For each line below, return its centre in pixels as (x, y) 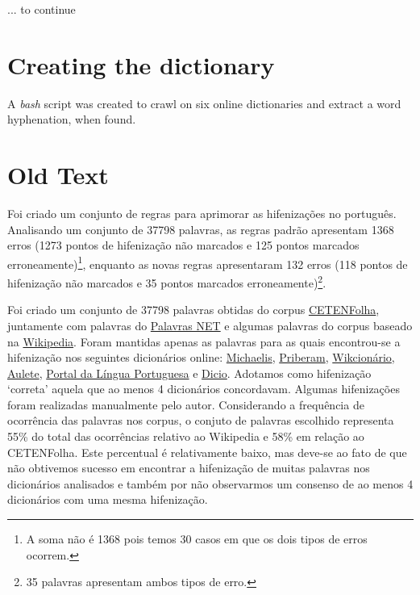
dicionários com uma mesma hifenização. (108, 499)
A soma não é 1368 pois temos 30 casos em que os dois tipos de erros (197, 539)
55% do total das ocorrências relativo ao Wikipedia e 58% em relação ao (186, 436)
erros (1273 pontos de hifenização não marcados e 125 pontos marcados (183, 245)
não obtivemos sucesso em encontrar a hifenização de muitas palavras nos (189, 468)
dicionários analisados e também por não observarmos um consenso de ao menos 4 (210, 483)
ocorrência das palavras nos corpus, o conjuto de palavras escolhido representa (201, 420)
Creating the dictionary (141, 64)
